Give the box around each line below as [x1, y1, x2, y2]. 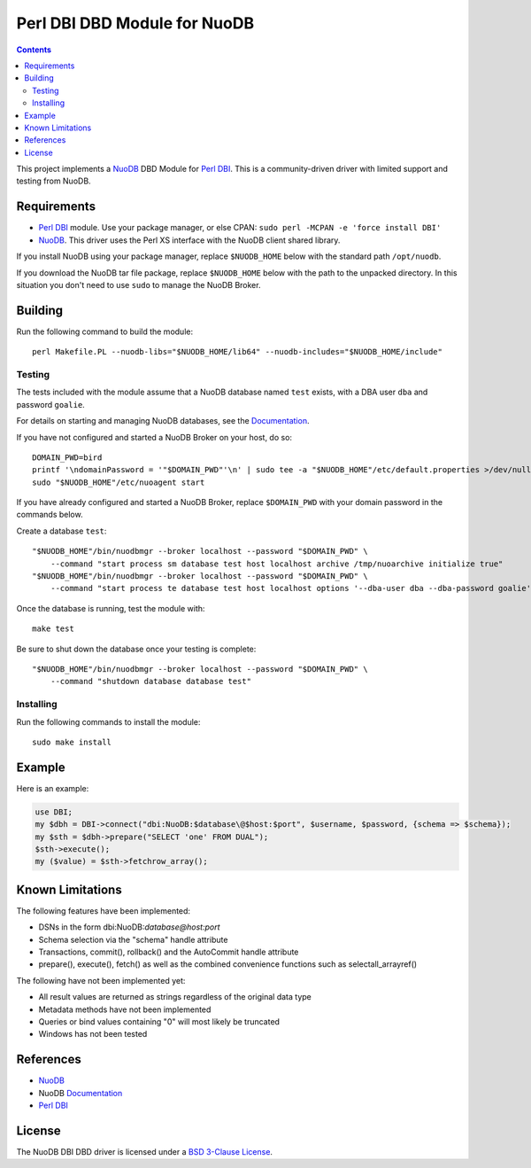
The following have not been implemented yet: [16, 975, 186, 985]
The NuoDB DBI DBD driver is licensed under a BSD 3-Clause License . [16, 1146, 273, 1156]
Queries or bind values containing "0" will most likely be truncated [38, 1016, 281, 1027]
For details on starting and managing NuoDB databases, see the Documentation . [16, 416, 310, 426]
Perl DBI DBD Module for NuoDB [16, 13, 255, 33]
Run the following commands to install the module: [16, 716, 201, 727]
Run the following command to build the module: [16, 326, 194, 337]
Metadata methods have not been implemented [38, 1004, 212, 1015]
